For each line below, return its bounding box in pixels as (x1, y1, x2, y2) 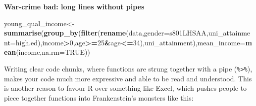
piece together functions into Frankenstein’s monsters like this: (4, 92, 194, 103)
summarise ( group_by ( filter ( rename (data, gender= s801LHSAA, (4, 28, 208, 38)
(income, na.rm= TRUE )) (16, 47, 90, 57)
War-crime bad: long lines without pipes (4, 1, 145, 11)
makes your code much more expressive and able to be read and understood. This (4, 73, 252, 83)
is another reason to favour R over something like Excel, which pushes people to (4, 83, 247, 93)
